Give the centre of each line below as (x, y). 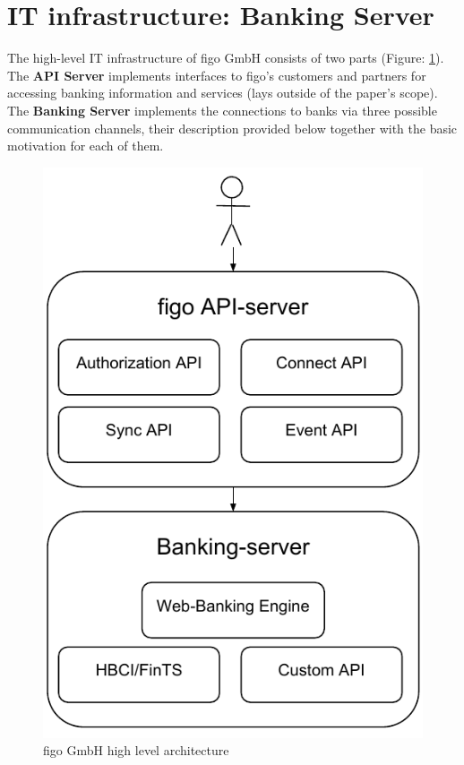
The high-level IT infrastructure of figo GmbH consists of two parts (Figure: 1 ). (226, 58)
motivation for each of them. (86, 146)
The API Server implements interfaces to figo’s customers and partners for (217, 75)
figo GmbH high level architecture (136, 750)
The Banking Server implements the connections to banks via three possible (222, 110)
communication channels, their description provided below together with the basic (232, 128)
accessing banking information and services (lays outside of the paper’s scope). (223, 93)
